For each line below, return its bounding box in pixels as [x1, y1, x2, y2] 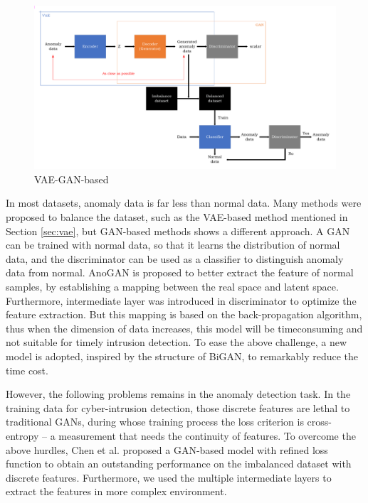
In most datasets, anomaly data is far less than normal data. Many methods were [6, 195, 362, 210]
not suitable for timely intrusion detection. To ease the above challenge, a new [6, 335, 347, 350]
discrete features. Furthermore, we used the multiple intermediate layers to [6, 470, 332, 485]
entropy [6, 428, 39, 443]
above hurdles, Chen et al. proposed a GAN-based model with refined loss [6, 442, 328, 457]
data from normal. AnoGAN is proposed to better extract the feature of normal [6, 265, 354, 280]
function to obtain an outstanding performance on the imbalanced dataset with [6, 456, 352, 471]
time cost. [6, 362, 48, 377]
